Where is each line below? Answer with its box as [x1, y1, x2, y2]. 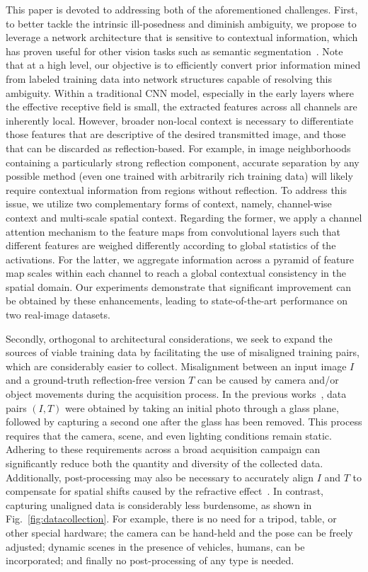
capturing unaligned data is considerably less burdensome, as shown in [6, 497, 312, 512]
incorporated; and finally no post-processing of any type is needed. [6, 553, 294, 568]
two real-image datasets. [6, 307, 110, 322]
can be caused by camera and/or [197, 372, 339, 387]
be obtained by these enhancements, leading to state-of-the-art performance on [6, 293, 347, 308]
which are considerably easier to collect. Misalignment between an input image [6, 358, 347, 373]
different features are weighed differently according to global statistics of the [6, 238, 336, 253]
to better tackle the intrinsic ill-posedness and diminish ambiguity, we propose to [6, 16, 357, 30]
